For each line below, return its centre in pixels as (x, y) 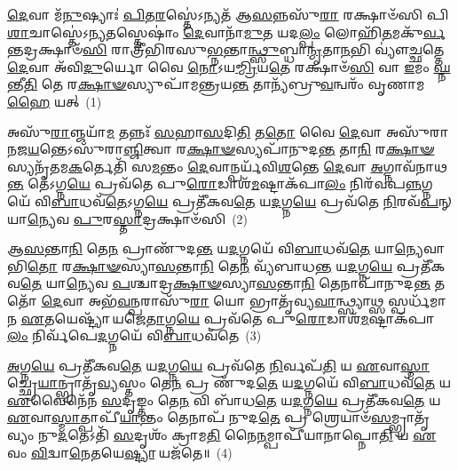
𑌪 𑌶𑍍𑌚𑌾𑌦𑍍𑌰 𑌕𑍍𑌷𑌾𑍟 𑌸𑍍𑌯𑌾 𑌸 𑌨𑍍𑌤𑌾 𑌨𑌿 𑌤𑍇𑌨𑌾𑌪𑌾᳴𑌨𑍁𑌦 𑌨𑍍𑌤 (271, 283)
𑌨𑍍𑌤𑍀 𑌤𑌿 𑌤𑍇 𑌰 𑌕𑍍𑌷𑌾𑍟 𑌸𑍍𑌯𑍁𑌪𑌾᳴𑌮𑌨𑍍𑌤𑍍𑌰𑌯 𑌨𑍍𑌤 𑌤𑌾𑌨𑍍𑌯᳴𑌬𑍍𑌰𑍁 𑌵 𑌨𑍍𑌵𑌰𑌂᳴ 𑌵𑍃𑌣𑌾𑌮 (216, 84)
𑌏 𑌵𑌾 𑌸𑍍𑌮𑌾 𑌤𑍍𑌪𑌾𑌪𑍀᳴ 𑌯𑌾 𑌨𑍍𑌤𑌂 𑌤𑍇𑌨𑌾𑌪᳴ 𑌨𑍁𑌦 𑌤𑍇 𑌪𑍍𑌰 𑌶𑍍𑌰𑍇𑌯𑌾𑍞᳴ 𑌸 (200, 417)
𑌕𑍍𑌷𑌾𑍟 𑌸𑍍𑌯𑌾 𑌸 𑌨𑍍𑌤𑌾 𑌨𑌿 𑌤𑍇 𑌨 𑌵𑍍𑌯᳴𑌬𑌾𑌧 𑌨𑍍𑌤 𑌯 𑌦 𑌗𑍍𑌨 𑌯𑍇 (233, 265)
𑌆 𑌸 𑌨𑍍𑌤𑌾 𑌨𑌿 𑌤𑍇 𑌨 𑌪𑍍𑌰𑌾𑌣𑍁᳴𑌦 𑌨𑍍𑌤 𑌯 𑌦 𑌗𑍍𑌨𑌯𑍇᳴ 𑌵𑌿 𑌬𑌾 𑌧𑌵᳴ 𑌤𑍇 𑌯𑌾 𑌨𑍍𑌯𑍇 (215, 248)
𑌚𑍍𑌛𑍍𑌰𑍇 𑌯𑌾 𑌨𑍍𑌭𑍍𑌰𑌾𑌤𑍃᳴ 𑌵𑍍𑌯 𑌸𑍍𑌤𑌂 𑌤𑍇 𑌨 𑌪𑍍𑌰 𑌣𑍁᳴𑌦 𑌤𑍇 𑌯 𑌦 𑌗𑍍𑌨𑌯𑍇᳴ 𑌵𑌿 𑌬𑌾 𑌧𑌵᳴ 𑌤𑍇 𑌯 (229, 382)
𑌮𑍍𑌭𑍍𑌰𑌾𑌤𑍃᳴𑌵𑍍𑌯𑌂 (411, 417)
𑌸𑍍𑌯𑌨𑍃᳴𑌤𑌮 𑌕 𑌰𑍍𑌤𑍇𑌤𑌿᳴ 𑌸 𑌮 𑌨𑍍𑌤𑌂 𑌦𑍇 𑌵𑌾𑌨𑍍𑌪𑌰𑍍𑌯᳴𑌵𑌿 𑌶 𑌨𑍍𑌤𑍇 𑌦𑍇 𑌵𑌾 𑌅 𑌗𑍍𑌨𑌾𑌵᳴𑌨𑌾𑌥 (228, 166)
